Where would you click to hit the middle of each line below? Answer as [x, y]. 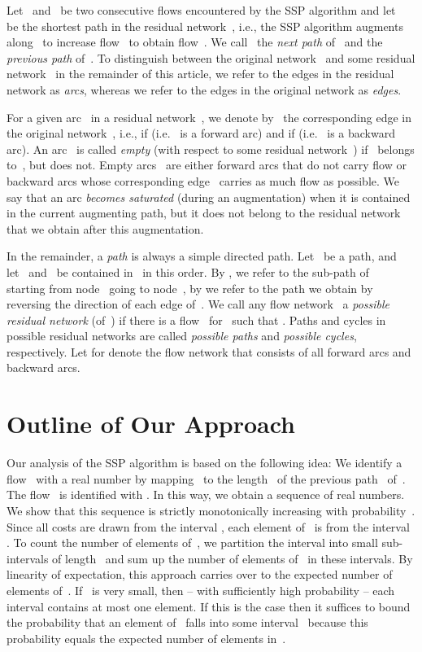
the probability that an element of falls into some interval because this [187, 622]
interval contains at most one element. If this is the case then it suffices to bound [209, 606]
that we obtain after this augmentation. [105, 228]
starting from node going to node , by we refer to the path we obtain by [190, 288]
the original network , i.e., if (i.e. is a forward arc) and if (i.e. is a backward [201, 133]
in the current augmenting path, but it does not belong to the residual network [204, 213]
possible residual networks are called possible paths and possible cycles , [182, 336]
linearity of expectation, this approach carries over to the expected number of [200, 574]
